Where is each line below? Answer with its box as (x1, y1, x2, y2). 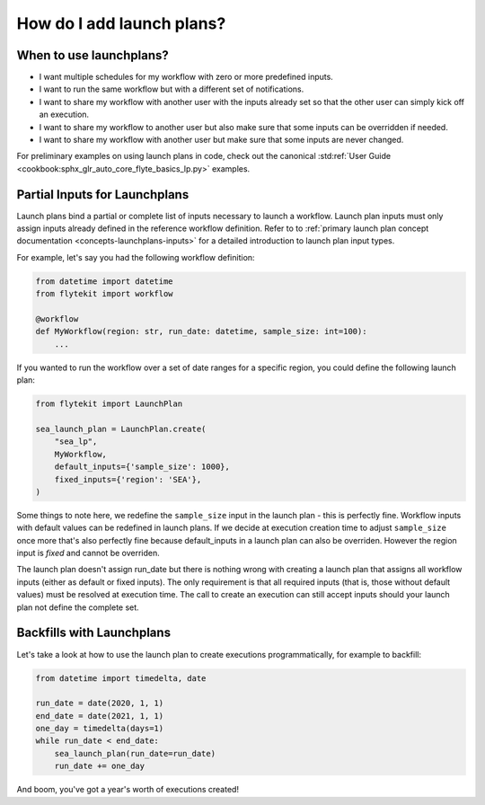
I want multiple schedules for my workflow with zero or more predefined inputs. (39, 72, 334, 83)
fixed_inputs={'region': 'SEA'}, (54, 474, 202, 484)
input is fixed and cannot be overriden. (16, 548, 161, 559)
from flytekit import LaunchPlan (35, 399, 183, 409)
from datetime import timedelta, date (35, 673, 207, 683)
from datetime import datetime (35, 276, 174, 287)
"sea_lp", (54, 437, 98, 447)
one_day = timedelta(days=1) (35, 723, 164, 734)
